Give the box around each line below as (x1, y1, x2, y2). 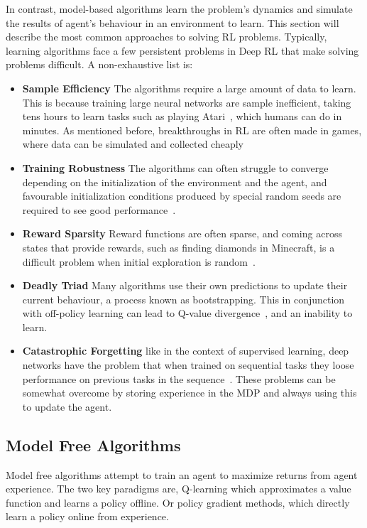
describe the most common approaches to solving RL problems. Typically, (6, 29, 327, 44)
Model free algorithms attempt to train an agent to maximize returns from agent (6, 467, 358, 482)
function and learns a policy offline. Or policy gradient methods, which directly (6, 495, 350, 510)
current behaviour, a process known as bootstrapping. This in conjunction (22, 291, 345, 306)
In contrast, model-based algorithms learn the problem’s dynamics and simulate (6, 1, 353, 16)
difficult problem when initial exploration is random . (22, 254, 256, 269)
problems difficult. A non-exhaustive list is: (6, 57, 193, 72)
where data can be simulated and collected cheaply (22, 136, 244, 151)
